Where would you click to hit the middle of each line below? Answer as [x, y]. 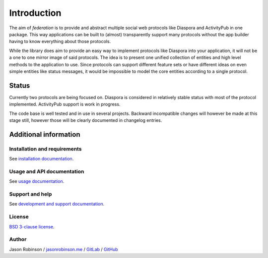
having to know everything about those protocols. [60, 42]
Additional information [45, 134]
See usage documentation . [37, 181]
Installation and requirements [45, 149]
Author [18, 239]
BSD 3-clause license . [32, 227]
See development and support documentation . [57, 204]
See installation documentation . [41, 159]
